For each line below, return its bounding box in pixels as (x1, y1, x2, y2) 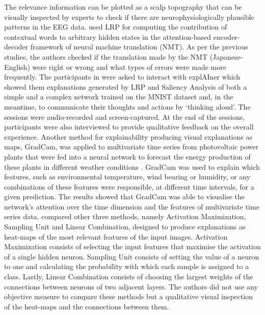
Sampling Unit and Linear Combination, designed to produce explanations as (4, 221, 246, 232)
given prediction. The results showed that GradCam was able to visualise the (4, 191, 245, 202)
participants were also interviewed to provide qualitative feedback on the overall (4, 121, 254, 132)
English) (4, 61, 30, 72)
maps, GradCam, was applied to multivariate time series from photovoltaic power (4, 141, 259, 152)
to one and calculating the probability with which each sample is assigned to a (4, 261, 249, 272)
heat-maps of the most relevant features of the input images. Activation (4, 231, 228, 242)
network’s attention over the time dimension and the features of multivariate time (4, 201, 259, 212)
